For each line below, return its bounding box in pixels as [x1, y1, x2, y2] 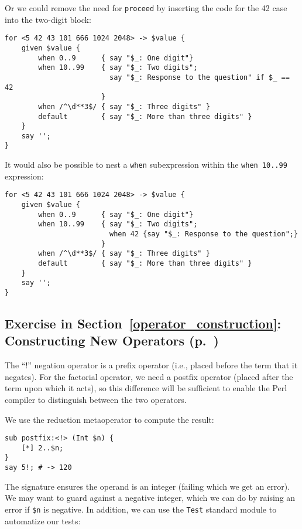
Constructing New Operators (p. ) [5, 331, 219, 350]
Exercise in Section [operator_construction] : [5, 314, 282, 332]
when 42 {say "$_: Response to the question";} [109, 230, 298, 238]
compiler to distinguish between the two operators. [5, 393, 187, 405]
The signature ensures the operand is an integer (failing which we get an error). [5, 480, 290, 492]
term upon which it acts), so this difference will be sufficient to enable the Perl [5, 382, 287, 394]
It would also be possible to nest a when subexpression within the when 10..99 [5, 158, 287, 171]
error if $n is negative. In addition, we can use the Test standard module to [5, 503, 277, 515]
